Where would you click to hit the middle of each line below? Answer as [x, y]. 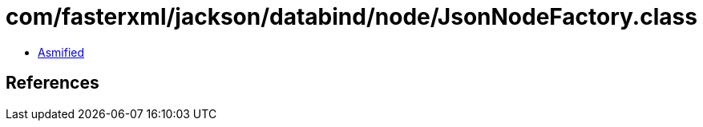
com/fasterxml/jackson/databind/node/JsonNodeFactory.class [351, 17]
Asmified [61, 52]
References [53, 83]
